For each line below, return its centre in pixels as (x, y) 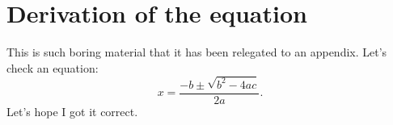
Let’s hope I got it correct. (72, 111)
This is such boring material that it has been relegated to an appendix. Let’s (197, 52)
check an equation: (53, 67)
